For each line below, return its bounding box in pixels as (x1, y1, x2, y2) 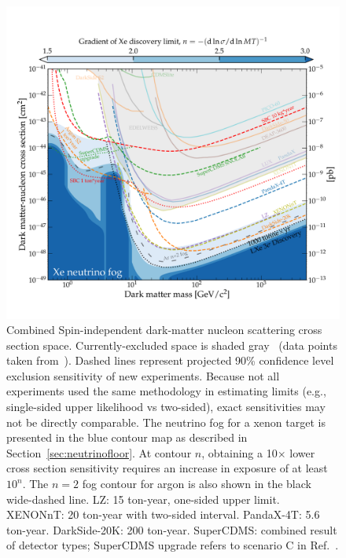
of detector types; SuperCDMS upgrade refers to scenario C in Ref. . (6, 537, 339, 553)
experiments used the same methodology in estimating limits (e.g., (6, 383, 326, 399)
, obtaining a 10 (201, 444, 278, 461)
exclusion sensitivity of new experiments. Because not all (6, 367, 280, 384)
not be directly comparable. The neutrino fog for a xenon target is (6, 413, 326, 430)
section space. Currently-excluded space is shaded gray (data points (6, 336, 337, 353)
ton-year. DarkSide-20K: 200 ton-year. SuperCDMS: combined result (6, 521, 337, 538)
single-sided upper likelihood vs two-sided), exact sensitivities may (6, 398, 326, 415)
